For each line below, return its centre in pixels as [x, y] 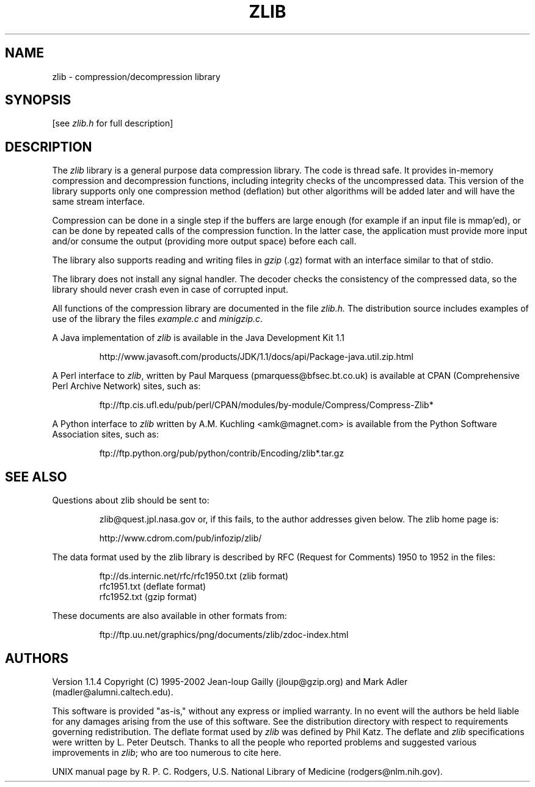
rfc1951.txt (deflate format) [153, 587]
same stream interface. [99, 202]
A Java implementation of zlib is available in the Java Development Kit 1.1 [198, 338]
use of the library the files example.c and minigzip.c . [158, 319]
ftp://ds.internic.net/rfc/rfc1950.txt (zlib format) [194, 576]
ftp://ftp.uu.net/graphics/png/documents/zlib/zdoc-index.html [224, 635]
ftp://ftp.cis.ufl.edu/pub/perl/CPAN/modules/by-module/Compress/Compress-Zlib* [266, 405]
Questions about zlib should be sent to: [131, 500]
